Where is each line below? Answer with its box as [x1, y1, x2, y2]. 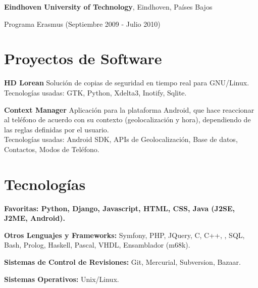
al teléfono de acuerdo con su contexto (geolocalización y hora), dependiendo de [4, 114, 251, 125]
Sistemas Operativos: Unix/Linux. [4, 273, 119, 284]
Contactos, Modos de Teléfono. [4, 143, 99, 154]
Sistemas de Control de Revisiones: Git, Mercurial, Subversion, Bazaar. [4, 256, 241, 267]
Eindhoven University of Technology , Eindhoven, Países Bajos [4, 2, 213, 12]
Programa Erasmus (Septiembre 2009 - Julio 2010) [4, 18, 161, 29]
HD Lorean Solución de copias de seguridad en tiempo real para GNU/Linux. [4, 77, 249, 88]
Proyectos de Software [4, 48, 162, 69]
